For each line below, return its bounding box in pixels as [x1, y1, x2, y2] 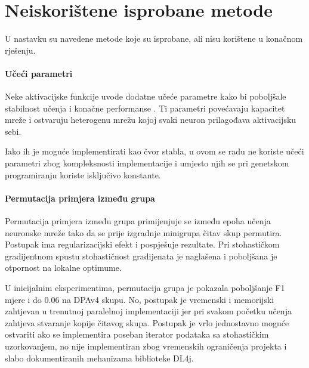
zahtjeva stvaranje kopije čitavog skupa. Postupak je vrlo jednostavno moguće [5, 316, 289, 329]
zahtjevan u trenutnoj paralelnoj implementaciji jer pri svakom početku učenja [5, 305, 292, 317]
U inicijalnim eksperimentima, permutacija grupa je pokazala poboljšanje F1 [5, 282, 285, 294]
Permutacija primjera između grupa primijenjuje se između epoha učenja [5, 215, 271, 227]
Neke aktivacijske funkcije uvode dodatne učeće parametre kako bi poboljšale [5, 90, 286, 103]
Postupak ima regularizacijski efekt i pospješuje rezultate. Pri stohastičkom [5, 238, 280, 251]
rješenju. [5, 44, 36, 56]
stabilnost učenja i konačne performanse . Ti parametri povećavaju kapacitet [5, 101, 285, 114]
